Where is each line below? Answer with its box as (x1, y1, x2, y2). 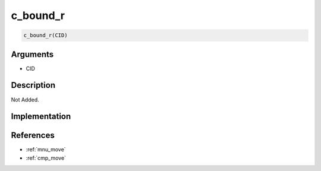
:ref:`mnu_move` (26, 146, 66, 153)
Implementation (11, 112, 71, 122)
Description (11, 80, 56, 90)
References (11, 131, 55, 141)
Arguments (11, 49, 54, 59)
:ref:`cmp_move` (26, 154, 67, 161)
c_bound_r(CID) (23, 32, 68, 39)
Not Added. (11, 96, 40, 103)
